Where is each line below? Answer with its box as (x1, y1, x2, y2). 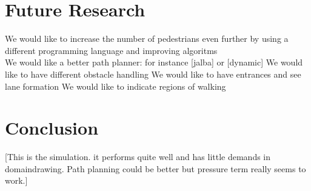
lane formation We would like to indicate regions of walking (5, 79, 226, 92)
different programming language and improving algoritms (5, 44, 218, 56)
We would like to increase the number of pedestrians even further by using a (5, 32, 289, 45)
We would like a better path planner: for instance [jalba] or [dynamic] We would (5, 56, 303, 69)
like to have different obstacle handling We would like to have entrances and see (5, 67, 301, 80)
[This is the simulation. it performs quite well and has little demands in (5, 150, 271, 163)
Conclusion (5, 115, 99, 140)
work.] (5, 174, 28, 187)
